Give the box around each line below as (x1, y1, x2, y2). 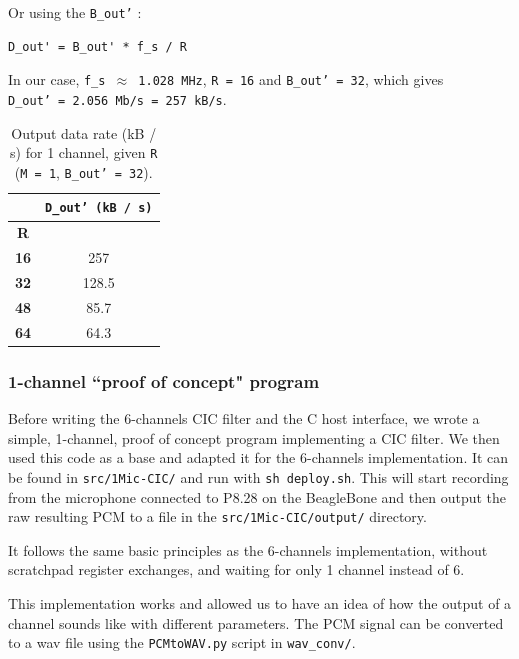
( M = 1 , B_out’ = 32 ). (14, 161, 153, 182)
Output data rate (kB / (11, 122, 157, 143)
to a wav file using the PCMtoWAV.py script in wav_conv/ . (8, 632, 356, 653)
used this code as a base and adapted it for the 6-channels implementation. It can (8, 447, 509, 468)
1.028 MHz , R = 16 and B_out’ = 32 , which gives (138, 69, 444, 90)
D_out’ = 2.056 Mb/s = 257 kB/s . (8, 88, 227, 109)
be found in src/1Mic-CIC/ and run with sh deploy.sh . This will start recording (8, 466, 509, 487)
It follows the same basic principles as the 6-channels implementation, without (8, 539, 488, 560)
